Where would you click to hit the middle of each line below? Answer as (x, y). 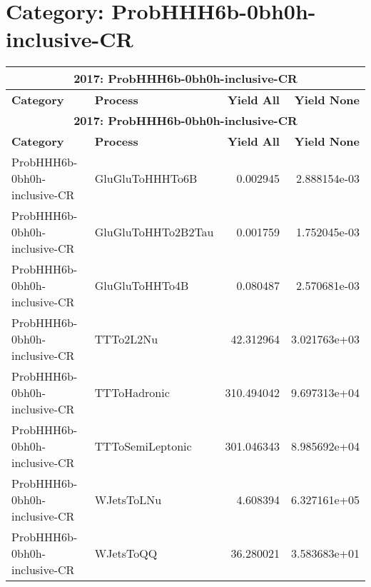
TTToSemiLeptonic (143, 446)
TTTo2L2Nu (126, 339)
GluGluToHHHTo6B (146, 179)
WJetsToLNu (128, 500)
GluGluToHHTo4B (142, 286)
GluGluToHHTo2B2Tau (154, 232)
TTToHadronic (132, 393)
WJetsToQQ (126, 553)
